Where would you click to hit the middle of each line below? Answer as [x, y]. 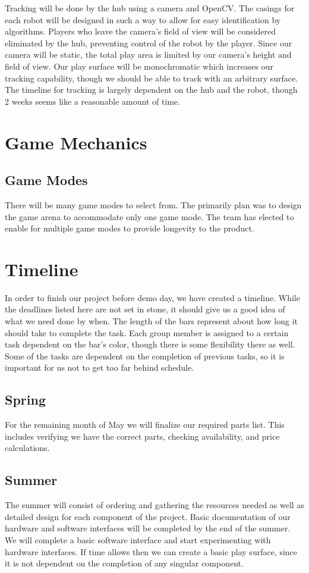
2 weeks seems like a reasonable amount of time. [93, 101]
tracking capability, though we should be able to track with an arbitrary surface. [152, 78]
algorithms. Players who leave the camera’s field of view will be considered [141, 31]
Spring [25, 400]
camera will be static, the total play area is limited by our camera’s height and [148, 54]
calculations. [27, 448]
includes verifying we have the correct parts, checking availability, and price [142, 436]
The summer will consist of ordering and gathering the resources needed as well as [154, 505]
